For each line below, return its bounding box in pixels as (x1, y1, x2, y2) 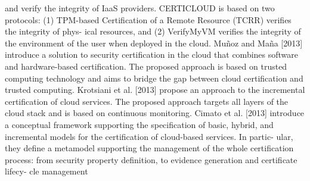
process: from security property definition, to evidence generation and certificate (5, 153, 297, 166)
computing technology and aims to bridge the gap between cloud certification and (5, 71, 303, 84)
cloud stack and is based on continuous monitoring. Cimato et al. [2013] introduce (5, 107, 305, 119)
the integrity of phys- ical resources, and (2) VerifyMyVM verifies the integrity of (5, 25, 301, 38)
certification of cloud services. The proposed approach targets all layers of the (5, 95, 289, 107)
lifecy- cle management (5, 165, 88, 177)
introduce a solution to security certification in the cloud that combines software (5, 48, 299, 61)
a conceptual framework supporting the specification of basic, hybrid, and (5, 118, 274, 130)
